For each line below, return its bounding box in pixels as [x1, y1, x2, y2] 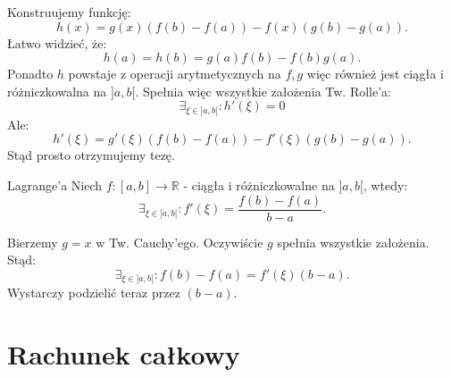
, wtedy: [363, 176, 408, 195]
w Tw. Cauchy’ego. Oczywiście [96, 232, 263, 251]
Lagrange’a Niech [7, 176, 103, 195]
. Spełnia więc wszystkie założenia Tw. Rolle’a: [135, 81, 391, 100]
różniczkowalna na [7, 81, 107, 100]
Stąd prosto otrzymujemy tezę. [7, 146, 175, 164]
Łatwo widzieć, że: [7, 33, 107, 52]
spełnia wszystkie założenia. [277, 232, 430, 251]
